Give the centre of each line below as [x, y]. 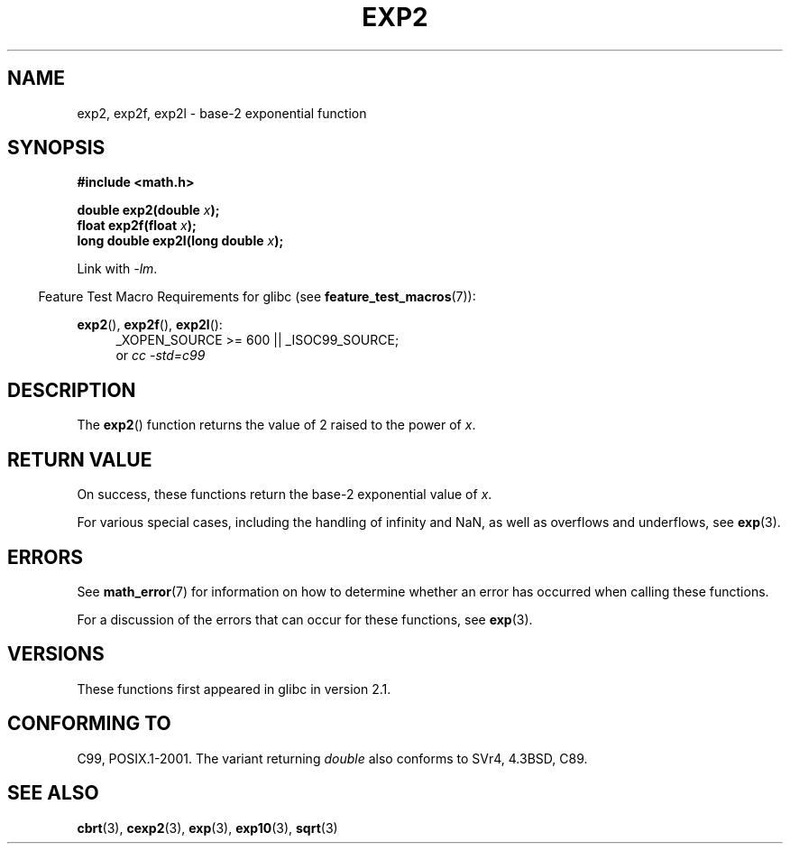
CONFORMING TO [89, 724]
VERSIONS [56, 654]
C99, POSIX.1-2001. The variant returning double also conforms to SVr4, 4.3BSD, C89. [332, 758]
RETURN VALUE [80, 459]
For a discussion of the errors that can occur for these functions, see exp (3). [305, 619]
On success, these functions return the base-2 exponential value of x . [285, 495]
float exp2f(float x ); [137, 226]
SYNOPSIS [56, 148]
